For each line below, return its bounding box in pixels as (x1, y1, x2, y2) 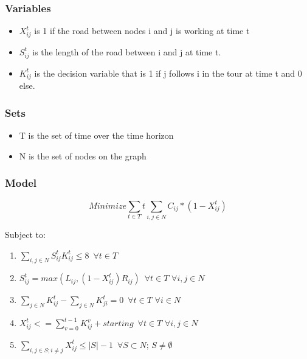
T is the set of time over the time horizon (19, 129, 174, 142)
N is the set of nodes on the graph (19, 149, 147, 162)
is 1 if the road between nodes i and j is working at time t (34, 24, 250, 37)
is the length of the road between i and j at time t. (32, 45, 221, 58)
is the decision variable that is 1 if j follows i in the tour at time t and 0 (34, 66, 302, 79)
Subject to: (5, 228, 46, 240)
